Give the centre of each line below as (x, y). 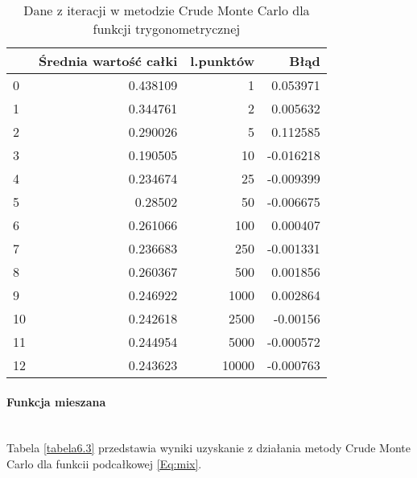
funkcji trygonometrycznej (167, 29)
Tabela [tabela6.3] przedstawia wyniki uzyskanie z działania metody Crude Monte (208, 448)
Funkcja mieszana (56, 401)
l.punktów (222, 61)
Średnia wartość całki (108, 61)
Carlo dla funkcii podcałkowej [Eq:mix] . (104, 463)
